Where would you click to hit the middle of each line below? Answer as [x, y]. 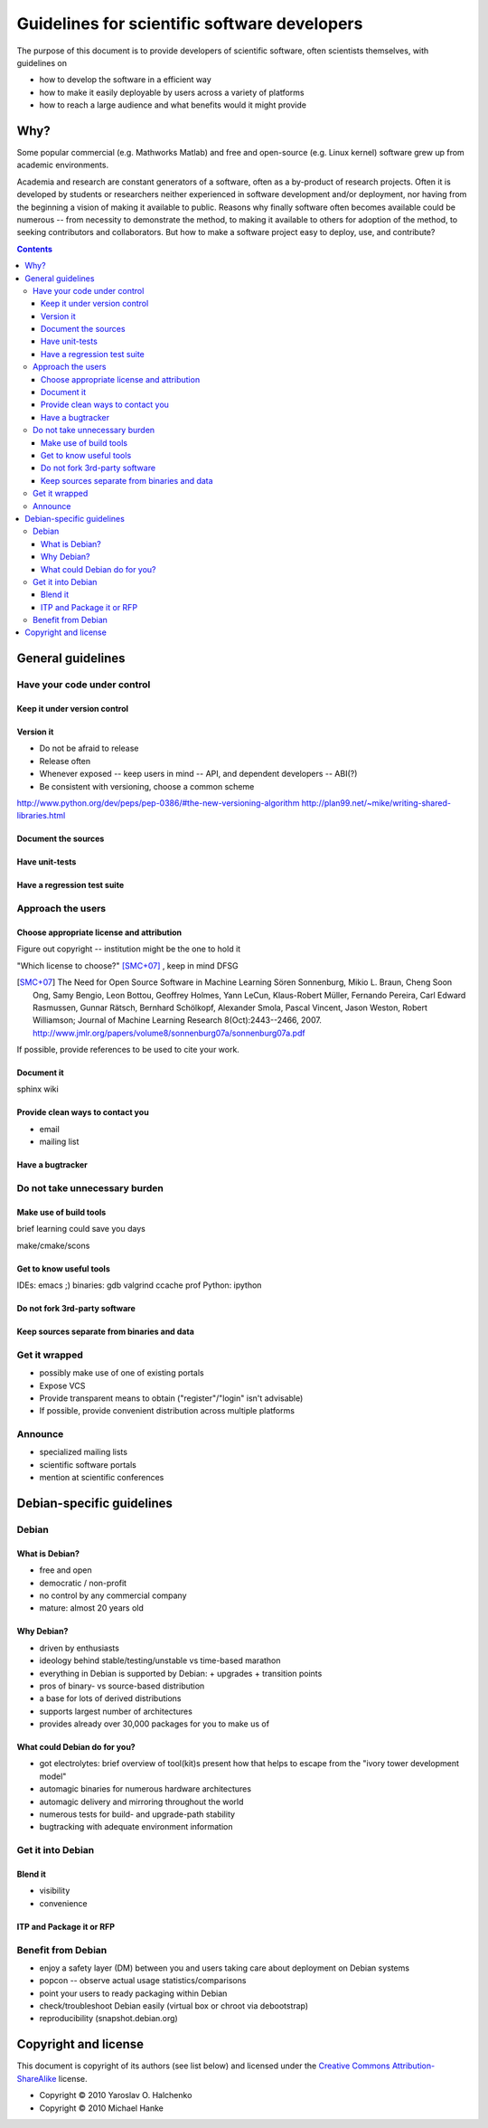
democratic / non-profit [83, 1583]
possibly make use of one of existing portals [122, 1373]
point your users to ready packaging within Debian [133, 1993]
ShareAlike [37, 2078]
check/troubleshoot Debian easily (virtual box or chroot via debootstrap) [174, 2006]
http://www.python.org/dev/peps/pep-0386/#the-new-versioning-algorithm [158, 803]
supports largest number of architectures [116, 1711]
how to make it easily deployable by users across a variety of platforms [172, 92]
